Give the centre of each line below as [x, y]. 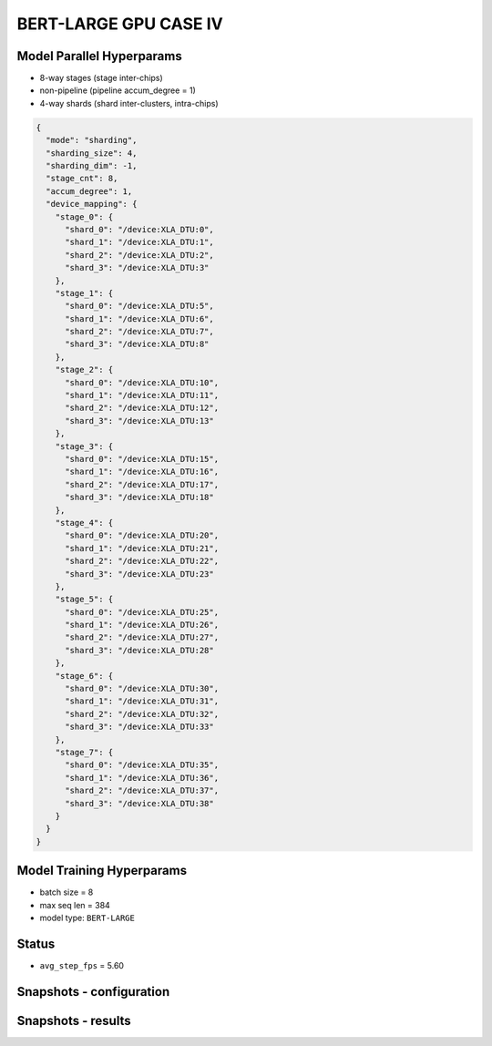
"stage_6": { [84, 676]
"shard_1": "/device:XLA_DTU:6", [139, 318]
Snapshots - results [74, 1020]
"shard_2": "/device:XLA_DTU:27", [142, 637]
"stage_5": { [84, 600]
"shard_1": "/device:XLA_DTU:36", [142, 778]
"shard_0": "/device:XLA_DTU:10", [142, 382]
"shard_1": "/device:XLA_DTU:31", [142, 701]
